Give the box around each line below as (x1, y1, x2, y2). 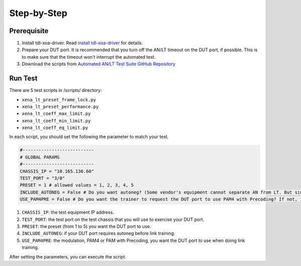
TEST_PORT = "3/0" (20, 176, 65, 181)
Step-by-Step (9, 8, 68, 19)
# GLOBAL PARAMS (20, 154, 60, 160)
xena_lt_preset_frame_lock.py (22, 97, 96, 102)
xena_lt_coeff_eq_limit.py (22, 125, 88, 130)
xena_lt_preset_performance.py (22, 103, 99, 109)
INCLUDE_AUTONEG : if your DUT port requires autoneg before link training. (22, 230, 176, 236)
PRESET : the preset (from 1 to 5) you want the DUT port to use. (22, 223, 152, 229)
